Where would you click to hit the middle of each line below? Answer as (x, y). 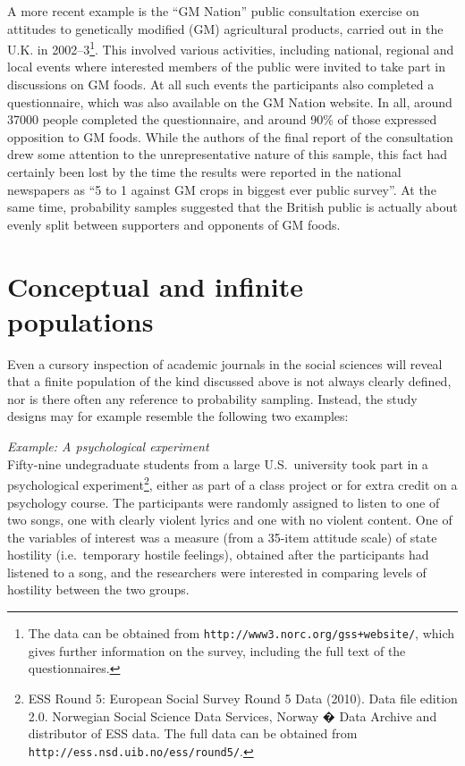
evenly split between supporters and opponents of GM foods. (174, 224)
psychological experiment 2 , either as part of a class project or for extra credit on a (232, 483)
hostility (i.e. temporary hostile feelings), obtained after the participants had (218, 555)
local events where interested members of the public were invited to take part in (226, 67)
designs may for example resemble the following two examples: (178, 416)
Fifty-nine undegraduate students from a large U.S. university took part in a (218, 463)
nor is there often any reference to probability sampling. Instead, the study (212, 398)
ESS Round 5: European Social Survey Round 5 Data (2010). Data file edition (243, 698)
